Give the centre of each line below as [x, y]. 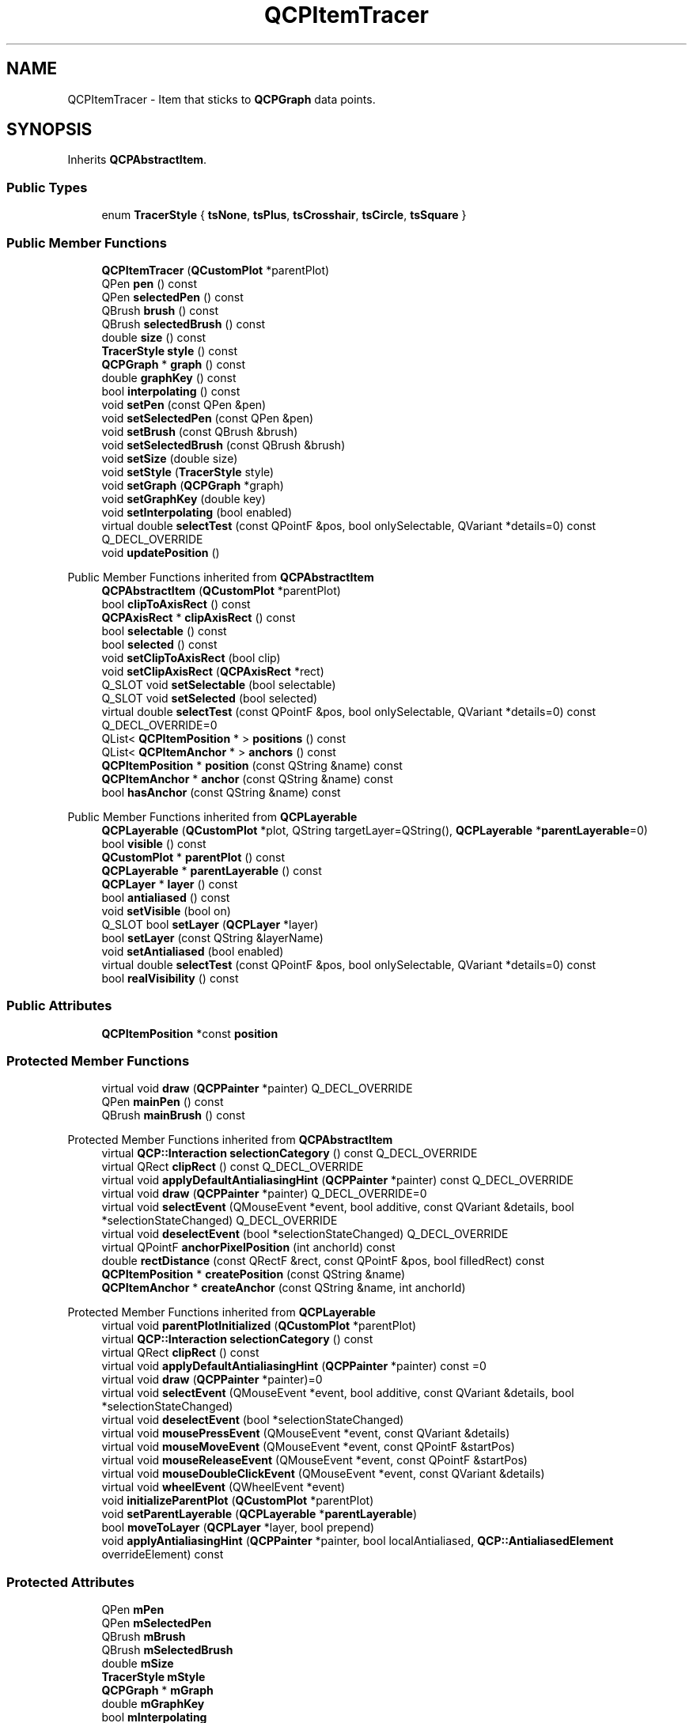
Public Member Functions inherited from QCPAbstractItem [221, 577]
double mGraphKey [153, 1704]
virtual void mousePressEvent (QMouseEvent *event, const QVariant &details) [306, 1433]
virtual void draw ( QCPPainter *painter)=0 [212, 1380]
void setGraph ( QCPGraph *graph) [193, 485]
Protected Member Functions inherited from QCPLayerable [222, 1312]
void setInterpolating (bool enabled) [197, 512]
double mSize [138, 1664]
